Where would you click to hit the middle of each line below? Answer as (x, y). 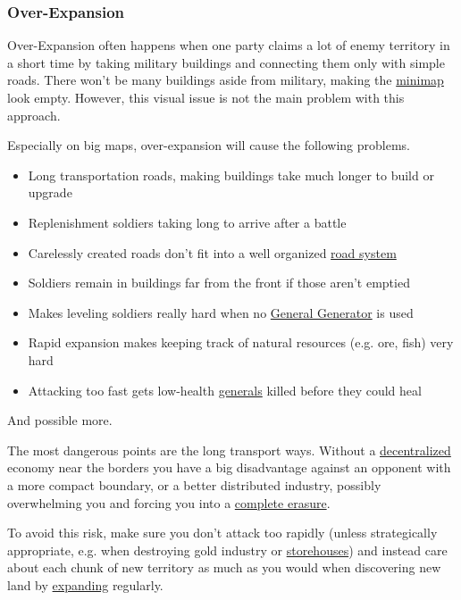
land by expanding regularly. (85, 584)
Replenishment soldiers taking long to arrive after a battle (187, 222)
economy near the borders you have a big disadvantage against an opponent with (229, 467)
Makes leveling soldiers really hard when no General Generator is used (221, 312)
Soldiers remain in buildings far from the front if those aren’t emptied (219, 283)
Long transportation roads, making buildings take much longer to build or (231, 175)
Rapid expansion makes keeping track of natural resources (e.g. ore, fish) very (241, 342)
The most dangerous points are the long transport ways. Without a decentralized (229, 450)
